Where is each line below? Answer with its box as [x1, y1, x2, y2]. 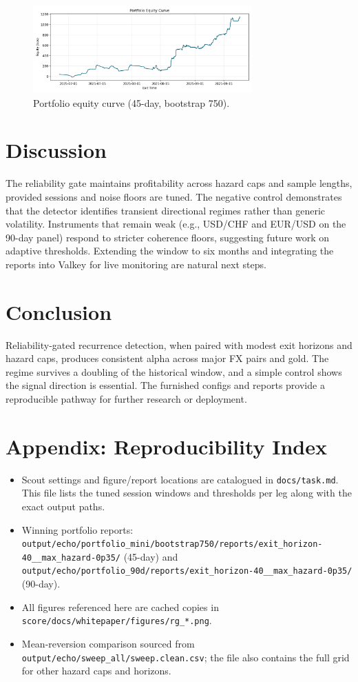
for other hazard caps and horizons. [21, 663, 171, 678]
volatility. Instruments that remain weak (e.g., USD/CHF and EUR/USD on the [6, 217, 346, 231]
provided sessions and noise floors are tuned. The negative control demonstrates [6, 189, 342, 203]
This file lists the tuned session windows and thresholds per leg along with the [21, 485, 352, 500]
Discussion [6, 136, 107, 164]
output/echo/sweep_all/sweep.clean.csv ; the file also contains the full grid [21, 650, 350, 664]
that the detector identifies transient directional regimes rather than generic [6, 203, 326, 217]
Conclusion [6, 297, 112, 325]
